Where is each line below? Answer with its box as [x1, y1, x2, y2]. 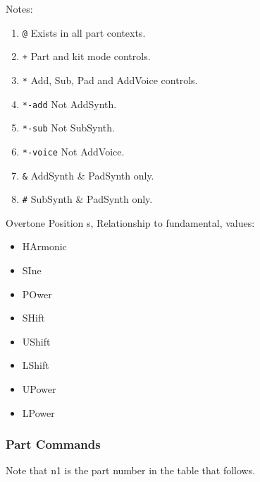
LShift [22, 358, 49, 372]
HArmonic [22, 239, 67, 254]
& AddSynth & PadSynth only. [22, 167, 154, 182]
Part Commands [6, 435, 101, 453]
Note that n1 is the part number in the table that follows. [6, 463, 256, 478]
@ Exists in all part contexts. [22, 25, 146, 40]
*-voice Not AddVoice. [22, 143, 125, 158]
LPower [22, 405, 55, 420]
